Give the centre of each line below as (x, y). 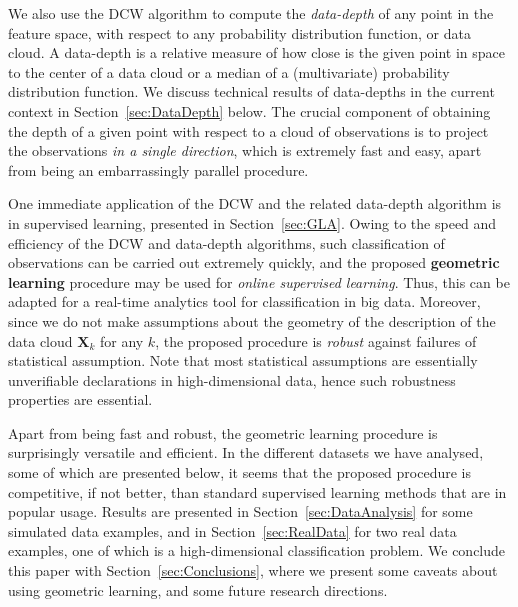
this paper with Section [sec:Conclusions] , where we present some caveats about (253, 570)
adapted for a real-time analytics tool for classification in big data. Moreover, (244, 301)
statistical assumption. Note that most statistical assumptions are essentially (243, 360)
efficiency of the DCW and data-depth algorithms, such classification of (226, 242)
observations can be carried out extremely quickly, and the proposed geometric (254, 262)
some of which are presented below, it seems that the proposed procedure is (239, 472)
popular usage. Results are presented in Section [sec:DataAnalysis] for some (240, 511)
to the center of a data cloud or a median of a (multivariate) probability (229, 71)
